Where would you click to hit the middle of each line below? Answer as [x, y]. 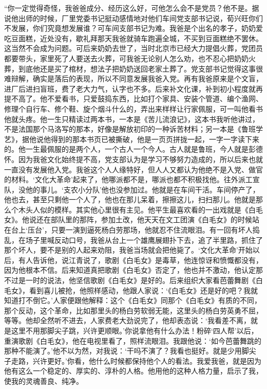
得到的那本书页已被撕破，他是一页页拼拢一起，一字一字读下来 [155, 139]
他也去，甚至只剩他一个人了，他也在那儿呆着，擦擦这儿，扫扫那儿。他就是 [130, 199]
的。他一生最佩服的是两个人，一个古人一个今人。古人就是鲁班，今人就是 [126, 149]
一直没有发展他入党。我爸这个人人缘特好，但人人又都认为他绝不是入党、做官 [133, 169]
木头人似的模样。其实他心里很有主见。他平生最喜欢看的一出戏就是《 [133, 209]
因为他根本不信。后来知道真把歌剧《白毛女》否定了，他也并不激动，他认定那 [133, 270]
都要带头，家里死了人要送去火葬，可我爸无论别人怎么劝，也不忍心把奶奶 [126, 58]
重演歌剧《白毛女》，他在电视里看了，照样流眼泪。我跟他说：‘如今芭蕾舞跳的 [133, 340]
